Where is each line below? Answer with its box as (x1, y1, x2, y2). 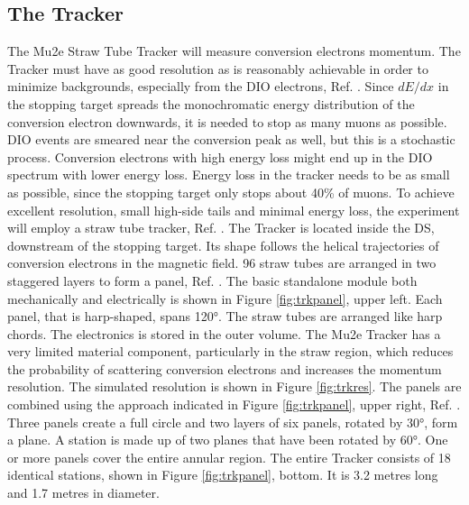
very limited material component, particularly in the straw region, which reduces (7, 342, 454, 361)
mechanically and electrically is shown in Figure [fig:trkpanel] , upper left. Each (7, 289, 443, 308)
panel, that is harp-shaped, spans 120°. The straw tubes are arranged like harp (7, 307, 443, 326)
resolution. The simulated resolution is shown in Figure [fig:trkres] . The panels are (7, 377, 462, 396)
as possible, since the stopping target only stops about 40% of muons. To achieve (7, 182, 455, 201)
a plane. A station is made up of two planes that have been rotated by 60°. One (7, 430, 448, 449)
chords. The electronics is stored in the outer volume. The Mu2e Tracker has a (7, 324, 441, 343)
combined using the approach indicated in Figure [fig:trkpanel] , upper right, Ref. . (7, 395, 461, 414)
